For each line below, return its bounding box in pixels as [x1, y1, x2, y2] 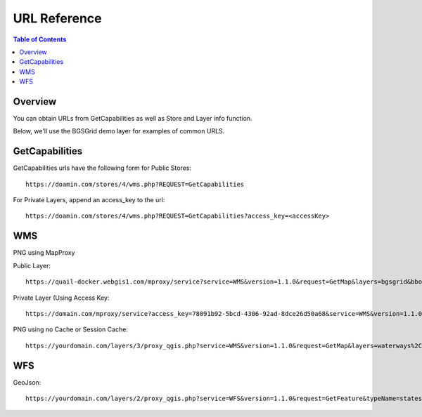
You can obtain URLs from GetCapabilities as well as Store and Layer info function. [13, 114, 252, 123]
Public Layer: [13, 261, 51, 270]
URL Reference [13, 11, 102, 26]
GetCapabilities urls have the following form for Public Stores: [13, 164, 192, 172]
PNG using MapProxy [13, 249, 75, 257]
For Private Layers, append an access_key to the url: [13, 196, 165, 204]
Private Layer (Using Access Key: [13, 293, 110, 302]
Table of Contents [13, 35, 67, 44]
